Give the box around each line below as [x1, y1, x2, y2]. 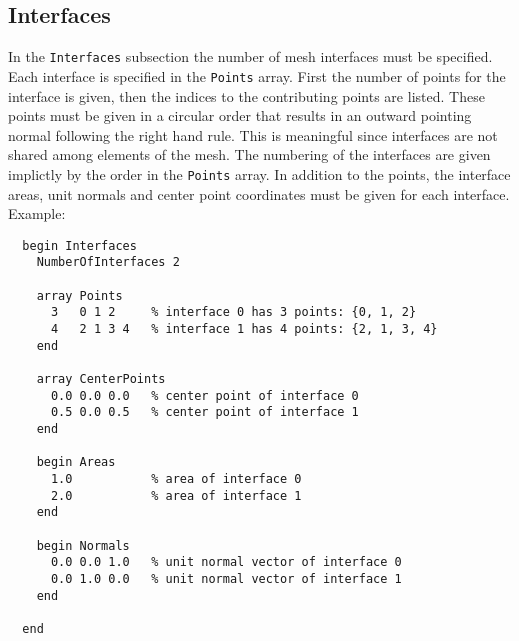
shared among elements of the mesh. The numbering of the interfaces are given [8, 144, 491, 165]
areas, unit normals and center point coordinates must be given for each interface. [8, 183, 510, 204]
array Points [36, 288, 123, 303]
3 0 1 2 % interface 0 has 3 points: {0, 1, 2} [50, 305, 417, 320]
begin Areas [36, 455, 116, 470]
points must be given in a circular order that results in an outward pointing [8, 105, 472, 126]
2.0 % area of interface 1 [50, 488, 302, 503]
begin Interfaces [22, 238, 137, 253]
